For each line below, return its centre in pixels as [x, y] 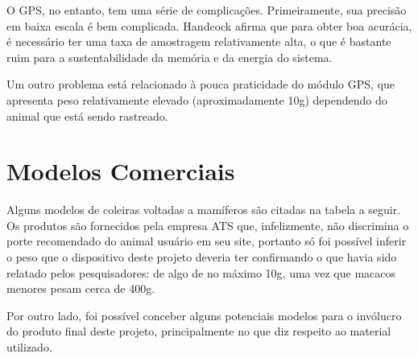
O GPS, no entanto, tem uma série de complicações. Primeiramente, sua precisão [207, 10]
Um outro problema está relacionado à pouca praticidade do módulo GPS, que [201, 84]
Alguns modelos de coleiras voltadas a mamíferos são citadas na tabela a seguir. [204, 210]
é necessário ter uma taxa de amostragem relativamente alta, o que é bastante [199, 41]
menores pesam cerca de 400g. [81, 288]
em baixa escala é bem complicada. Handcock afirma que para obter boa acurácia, [209, 25]
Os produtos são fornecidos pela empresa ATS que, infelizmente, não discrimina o [208, 225]
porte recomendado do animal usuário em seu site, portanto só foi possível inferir [207, 241]
